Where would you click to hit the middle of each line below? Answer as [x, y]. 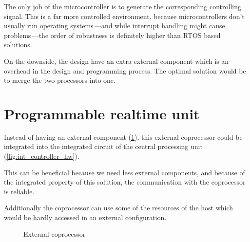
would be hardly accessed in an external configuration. [85, 217]
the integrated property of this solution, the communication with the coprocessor [125, 182]
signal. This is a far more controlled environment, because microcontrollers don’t [124, 16]
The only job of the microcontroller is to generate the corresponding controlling [123, 6]
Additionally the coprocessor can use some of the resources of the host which [119, 208]
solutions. [18, 45]
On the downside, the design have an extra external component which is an [116, 61]
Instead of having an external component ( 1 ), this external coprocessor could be [123, 137]
